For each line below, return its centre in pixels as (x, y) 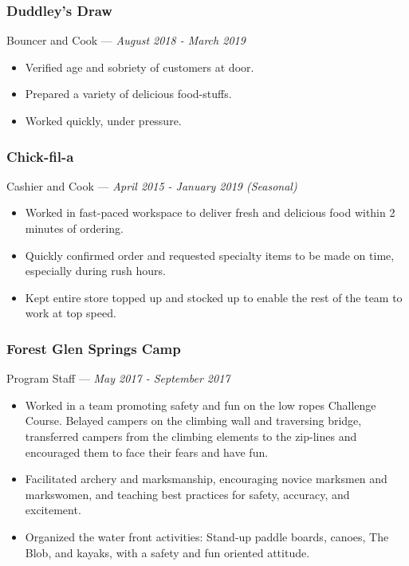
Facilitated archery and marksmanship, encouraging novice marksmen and (206, 479)
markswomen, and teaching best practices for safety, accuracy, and (187, 494)
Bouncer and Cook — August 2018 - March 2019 (126, 40)
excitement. (53, 510)
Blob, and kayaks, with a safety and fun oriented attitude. (167, 552)
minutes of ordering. (74, 228)
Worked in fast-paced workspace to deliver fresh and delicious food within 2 (210, 212)
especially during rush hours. (95, 271)
